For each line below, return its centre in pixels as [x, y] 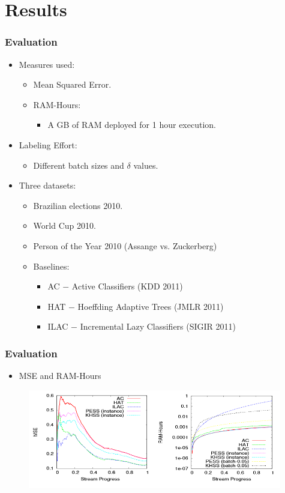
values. [146, 165]
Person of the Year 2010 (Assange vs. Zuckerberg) [125, 245]
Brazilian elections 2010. [78, 205]
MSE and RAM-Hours [60, 376]
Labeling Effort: [48, 144]
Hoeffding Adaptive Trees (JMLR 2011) [151, 306]
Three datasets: [47, 185]
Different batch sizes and [79, 165]
